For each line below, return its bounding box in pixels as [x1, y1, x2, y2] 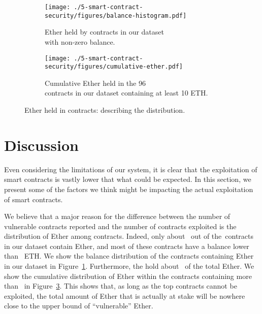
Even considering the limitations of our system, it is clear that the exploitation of [4, 164, 257, 174]
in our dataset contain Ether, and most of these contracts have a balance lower [4, 240, 249, 251]
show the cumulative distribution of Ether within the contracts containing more [4, 270, 252, 281]
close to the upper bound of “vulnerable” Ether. [4, 300, 153, 311]
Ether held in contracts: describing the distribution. [24, 105, 185, 115]
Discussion [4, 134, 79, 155]
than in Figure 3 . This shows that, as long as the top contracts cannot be [4, 280, 237, 291]
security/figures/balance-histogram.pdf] [45, 12, 187, 19]
